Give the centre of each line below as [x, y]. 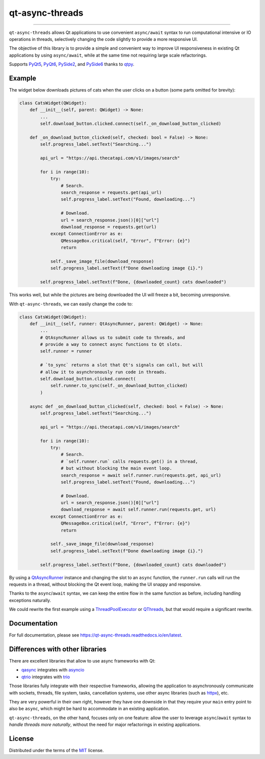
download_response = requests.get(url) [109, 227]
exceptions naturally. [30, 600]
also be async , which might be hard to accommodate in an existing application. [89, 709]
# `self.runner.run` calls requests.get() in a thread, [129, 461]
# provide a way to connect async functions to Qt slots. [111, 345]
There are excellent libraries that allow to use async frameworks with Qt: [82, 661]
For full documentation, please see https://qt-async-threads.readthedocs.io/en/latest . [96, 635]
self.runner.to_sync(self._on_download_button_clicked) [119, 386]
